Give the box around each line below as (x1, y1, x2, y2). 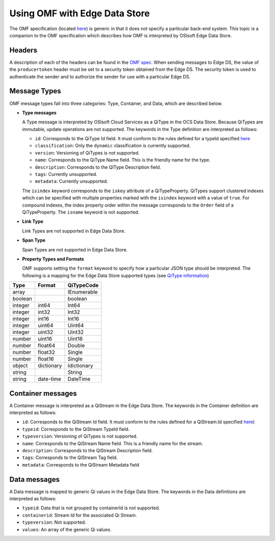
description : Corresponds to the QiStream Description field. (22, 447, 153, 453)
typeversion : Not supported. (22, 519, 87, 525)
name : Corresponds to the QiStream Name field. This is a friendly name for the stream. (22, 440, 203, 446)
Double (67, 342, 85, 349)
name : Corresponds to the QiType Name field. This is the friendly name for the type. (35, 157, 211, 163)
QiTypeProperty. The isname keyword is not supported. (22, 209, 140, 215)
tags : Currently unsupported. (35, 171, 98, 177)
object (12, 362, 28, 369)
